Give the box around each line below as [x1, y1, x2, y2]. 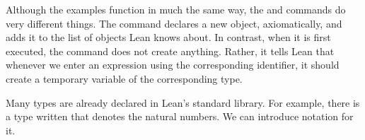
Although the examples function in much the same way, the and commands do [6, 2, 346, 16]
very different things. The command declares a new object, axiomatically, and [6, 16, 342, 30]
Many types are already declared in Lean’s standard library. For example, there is [6, 95, 360, 110]
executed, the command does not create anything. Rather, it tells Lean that [6, 43, 335, 58]
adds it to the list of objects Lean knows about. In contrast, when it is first [6, 30, 331, 45]
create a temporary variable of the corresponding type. [6, 71, 243, 86]
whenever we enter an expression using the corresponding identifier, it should [6, 57, 340, 72]
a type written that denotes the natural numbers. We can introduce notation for [6, 109, 354, 124]
